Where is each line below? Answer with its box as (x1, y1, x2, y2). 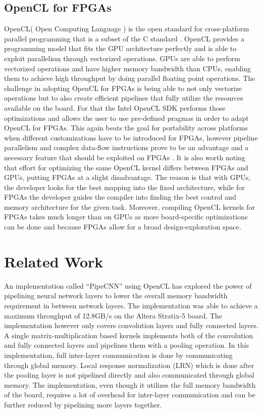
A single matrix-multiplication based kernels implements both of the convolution (4, 330, 253, 340)
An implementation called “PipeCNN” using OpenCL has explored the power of (4, 280, 252, 291)
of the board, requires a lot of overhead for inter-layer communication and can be (4, 389, 255, 400)
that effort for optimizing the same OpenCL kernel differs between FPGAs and (4, 162, 248, 172)
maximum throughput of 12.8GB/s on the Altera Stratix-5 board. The (4, 310, 222, 320)
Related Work (4, 251, 103, 271)
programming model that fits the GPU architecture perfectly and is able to (4, 43, 237, 54)
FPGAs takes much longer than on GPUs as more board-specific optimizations (4, 211, 248, 222)
